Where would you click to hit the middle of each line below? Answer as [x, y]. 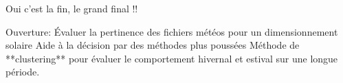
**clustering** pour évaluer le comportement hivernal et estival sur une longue [172, 58]
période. [23, 72]
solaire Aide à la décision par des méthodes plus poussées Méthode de [153, 45]
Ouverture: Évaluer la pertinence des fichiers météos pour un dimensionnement [172, 31]
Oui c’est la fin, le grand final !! [72, 8]
